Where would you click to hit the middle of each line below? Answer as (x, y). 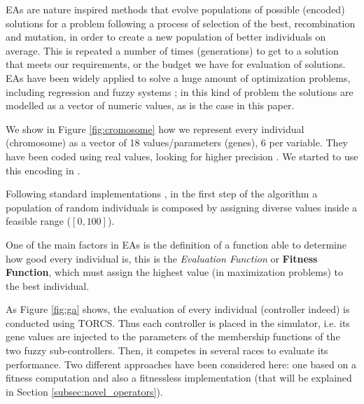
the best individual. (48, 285)
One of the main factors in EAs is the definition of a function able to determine (176, 244)
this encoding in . (43, 170)
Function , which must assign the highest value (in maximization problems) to (174, 272)
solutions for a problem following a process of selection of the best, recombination (181, 23)
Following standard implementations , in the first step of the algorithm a (162, 194)
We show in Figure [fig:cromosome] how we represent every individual (155, 128)
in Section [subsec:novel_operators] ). (84, 391)
